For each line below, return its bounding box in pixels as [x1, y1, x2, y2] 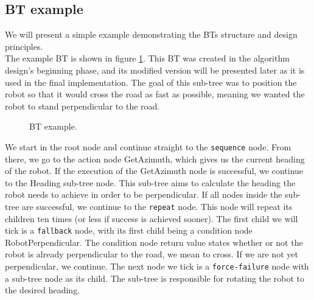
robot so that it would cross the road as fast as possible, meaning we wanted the [5, 88, 305, 100]
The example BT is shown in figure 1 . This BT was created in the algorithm [5, 52, 290, 65]
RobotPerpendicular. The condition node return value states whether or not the [5, 235, 303, 248]
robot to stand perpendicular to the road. [5, 99, 160, 112]
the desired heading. [5, 284, 80, 296]
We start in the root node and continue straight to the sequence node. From [5, 140, 291, 153]
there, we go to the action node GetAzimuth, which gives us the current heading [5, 152, 305, 165]
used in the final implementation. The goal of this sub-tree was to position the [5, 75, 297, 88]
